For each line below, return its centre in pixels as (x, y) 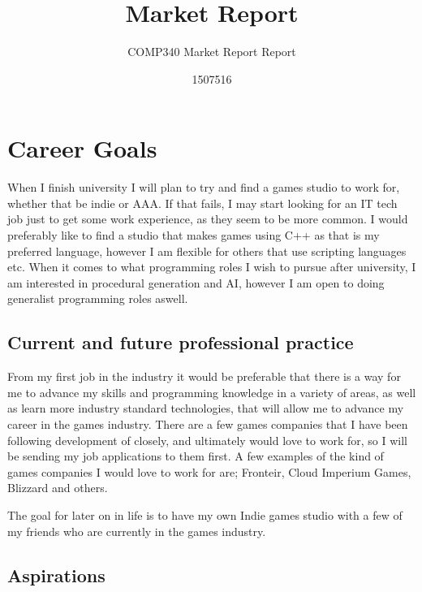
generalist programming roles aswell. (98, 298)
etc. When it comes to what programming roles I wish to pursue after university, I (212, 267)
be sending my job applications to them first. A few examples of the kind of (196, 456)
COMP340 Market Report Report (212, 52)
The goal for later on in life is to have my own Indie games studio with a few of (205, 514)
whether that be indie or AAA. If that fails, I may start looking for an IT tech (202, 203)
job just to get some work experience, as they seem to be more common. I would (208, 219)
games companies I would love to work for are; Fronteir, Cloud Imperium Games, (209, 471)
